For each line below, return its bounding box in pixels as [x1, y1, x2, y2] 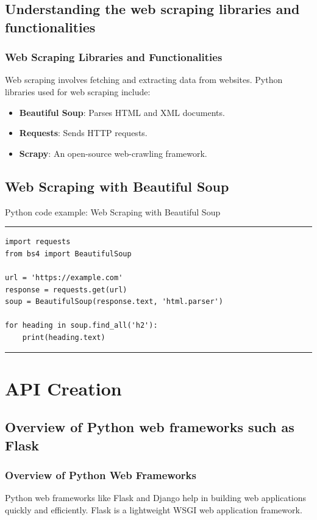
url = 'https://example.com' [5, 273, 123, 282]
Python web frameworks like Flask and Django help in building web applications [5, 491, 307, 504]
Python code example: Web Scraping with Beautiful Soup [5, 205, 221, 218]
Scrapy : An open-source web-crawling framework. [19, 146, 207, 159]
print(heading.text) [22, 333, 105, 342]
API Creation [5, 375, 122, 400]
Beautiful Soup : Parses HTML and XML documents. [19, 106, 225, 118]
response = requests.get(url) [5, 285, 127, 294]
